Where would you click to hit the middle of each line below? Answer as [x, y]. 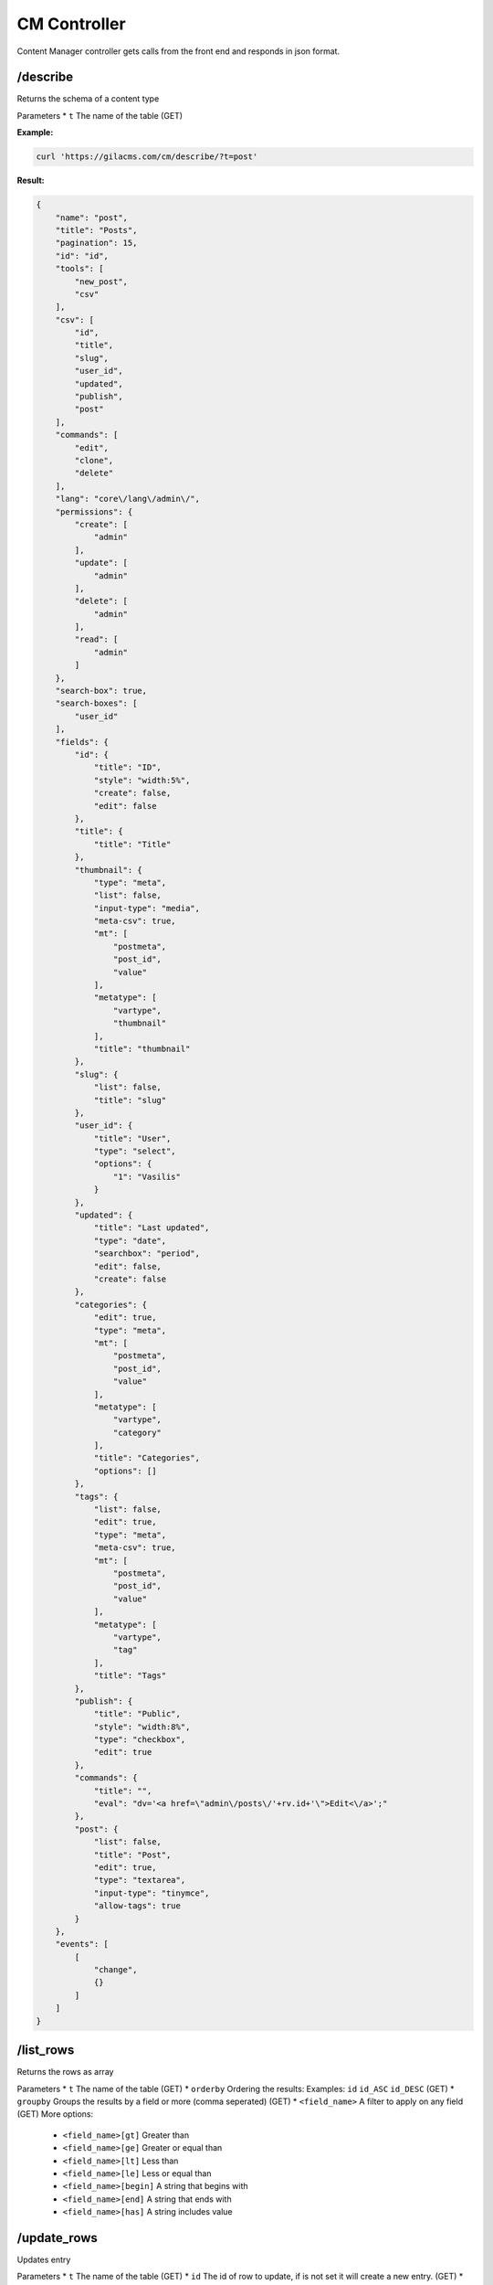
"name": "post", [91, 218]
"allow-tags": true [137, 1906]
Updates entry [44, 2259]
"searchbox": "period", [147, 1254]
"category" [137, 1432]
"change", [115, 1970]
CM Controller [72, 24]
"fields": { [82, 742]
